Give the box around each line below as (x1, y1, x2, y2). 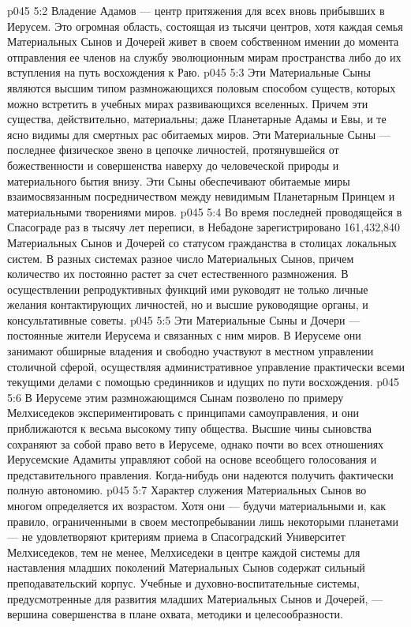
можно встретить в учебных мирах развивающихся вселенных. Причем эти (7, 95, 368, 111)
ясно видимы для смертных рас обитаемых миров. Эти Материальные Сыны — (7, 126, 390, 142)
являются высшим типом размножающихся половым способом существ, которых (7, 79, 396, 96)
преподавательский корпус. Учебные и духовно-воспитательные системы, (7, 574, 360, 591)
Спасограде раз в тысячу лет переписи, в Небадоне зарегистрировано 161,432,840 (7, 219, 401, 235)
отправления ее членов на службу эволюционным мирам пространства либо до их (7, 48, 402, 65)
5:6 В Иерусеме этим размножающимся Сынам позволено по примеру (7, 389, 344, 405)
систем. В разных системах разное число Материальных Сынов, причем (7, 250, 354, 266)
